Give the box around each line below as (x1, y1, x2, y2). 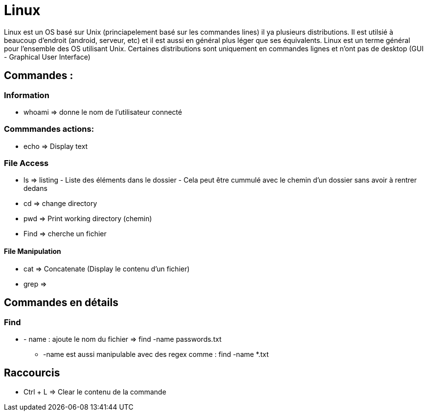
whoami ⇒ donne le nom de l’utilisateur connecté (23, 107, 182, 116)
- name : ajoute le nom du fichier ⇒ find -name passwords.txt (23, 334, 222, 343)
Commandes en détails (4, 296, 118, 309)
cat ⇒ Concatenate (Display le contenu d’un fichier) (23, 264, 190, 273)
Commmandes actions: (4, 124, 94, 134)
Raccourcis (4, 367, 60, 379)
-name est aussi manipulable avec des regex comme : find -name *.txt (43, 350, 269, 358)
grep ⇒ (23, 279, 47, 288)
